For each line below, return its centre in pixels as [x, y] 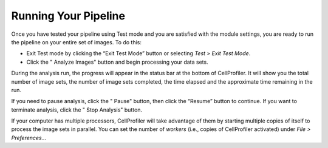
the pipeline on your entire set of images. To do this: [77, 42]
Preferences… [29, 138]
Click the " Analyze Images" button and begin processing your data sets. [118, 62]
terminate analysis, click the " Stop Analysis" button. [77, 110]
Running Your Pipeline [68, 16]
